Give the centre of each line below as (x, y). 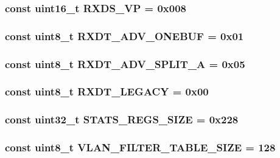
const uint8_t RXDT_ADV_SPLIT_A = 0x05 (125, 64)
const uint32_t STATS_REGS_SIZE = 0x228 (122, 119)
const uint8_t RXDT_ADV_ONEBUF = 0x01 (124, 36)
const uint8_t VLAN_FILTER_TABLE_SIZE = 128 (140, 147)
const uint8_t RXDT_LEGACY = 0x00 (107, 91)
